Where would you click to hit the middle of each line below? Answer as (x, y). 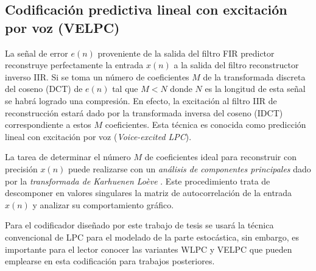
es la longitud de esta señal (255, 89)
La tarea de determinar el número (68, 157)
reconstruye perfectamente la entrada (74, 65)
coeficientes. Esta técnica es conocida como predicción (205, 125)
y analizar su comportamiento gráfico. (103, 204)
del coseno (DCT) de (44, 89)
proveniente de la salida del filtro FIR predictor (186, 53)
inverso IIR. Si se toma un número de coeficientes (97, 76)
